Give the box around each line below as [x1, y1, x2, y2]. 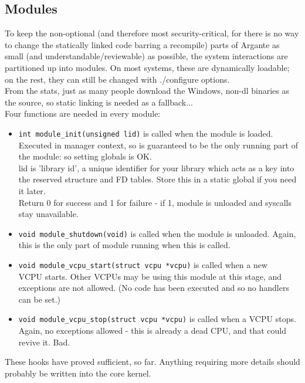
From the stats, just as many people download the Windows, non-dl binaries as [5, 84, 289, 97]
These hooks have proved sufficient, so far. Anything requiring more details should [5, 355, 300, 368]
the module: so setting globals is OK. [18, 150, 152, 162]
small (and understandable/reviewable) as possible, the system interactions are [5, 50, 288, 62]
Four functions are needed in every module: [5, 107, 161, 120]
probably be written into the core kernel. [5, 367, 151, 379]
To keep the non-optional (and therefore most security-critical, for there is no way [5, 27, 299, 39]
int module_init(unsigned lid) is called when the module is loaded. [18, 127, 273, 139]
